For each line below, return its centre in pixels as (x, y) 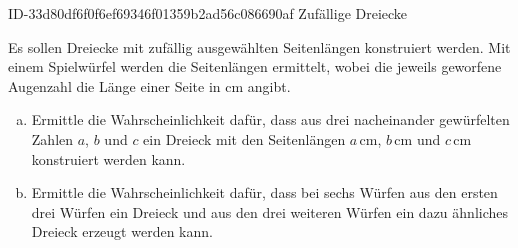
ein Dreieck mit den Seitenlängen (244, 138)
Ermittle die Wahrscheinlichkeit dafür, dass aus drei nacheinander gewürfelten (270, 119)
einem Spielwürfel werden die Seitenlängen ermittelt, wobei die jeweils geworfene (255, 66)
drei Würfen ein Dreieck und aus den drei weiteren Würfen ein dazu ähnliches (270, 211)
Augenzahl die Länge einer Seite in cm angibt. (149, 85)
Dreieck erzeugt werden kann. (122, 231)
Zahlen (52, 138)
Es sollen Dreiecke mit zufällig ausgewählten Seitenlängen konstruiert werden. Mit (259, 46)
